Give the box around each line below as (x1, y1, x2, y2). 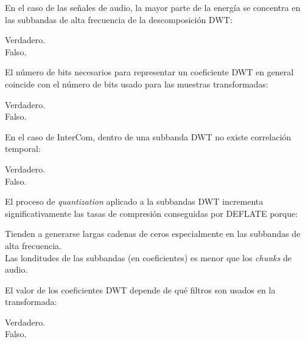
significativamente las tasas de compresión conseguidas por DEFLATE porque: (5, 207, 298, 219)
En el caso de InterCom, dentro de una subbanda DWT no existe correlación (5, 130, 292, 143)
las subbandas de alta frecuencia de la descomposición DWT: (5, 13, 233, 26)
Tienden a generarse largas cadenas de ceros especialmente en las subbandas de (5, 227, 301, 240)
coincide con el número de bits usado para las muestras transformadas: (5, 77, 268, 90)
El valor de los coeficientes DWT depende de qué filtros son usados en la (5, 283, 276, 296)
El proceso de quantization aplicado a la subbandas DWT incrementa (5, 195, 264, 208)
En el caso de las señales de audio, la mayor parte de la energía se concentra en (5, 1, 301, 13)
